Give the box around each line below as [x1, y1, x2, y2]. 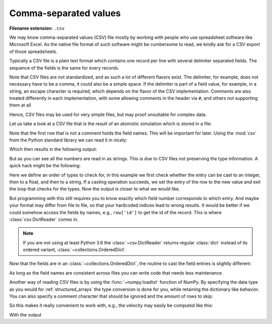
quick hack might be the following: [9, 163, 81, 169]
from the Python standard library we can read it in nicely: [9, 137, 128, 143]
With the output [9, 311, 42, 317]
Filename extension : [9, 25, 53, 31]
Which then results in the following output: [9, 146, 98, 152]
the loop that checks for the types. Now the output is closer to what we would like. [9, 186, 180, 192]
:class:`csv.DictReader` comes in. [9, 216, 79, 222]
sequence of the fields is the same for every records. [9, 64, 119, 71]
